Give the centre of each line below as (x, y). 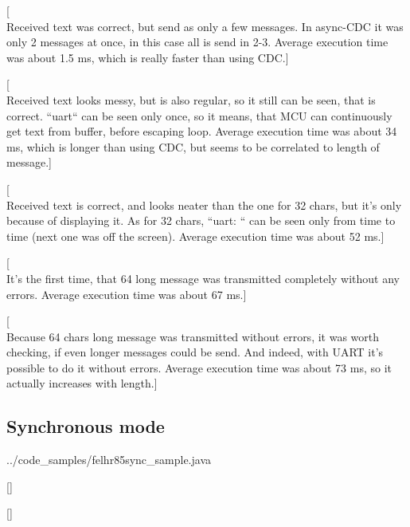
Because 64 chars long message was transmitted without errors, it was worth (193, 336)
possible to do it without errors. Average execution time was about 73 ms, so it (199, 367)
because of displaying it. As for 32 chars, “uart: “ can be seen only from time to (201, 220)
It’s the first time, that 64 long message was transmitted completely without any (203, 278)
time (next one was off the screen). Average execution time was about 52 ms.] (195, 236)
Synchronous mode (86, 426)
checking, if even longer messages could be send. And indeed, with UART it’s (195, 352)
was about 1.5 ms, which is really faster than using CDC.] (148, 57)
